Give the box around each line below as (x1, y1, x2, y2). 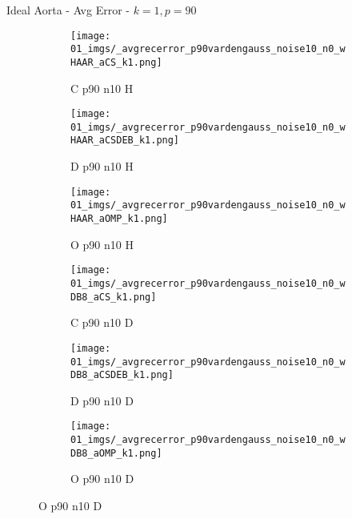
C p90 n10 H (70, 79, 134, 96)
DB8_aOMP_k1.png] (70, 447, 162, 459)
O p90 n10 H (70, 235, 134, 252)
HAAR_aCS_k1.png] (70, 56, 162, 68)
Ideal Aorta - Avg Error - (6, 2, 130, 18)
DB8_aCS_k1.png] (70, 291, 157, 303)
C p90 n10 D (70, 314, 134, 331)
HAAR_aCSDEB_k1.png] (70, 135, 180, 147)
